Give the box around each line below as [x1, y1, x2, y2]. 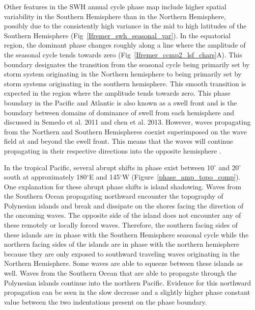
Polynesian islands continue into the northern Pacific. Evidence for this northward [4, 277, 251, 287]
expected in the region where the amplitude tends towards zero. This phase [4, 88, 230, 98]
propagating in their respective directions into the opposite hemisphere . [4, 145, 221, 155]
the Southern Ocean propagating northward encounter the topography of [4, 191, 224, 201]
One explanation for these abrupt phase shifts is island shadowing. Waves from [4, 181, 241, 191]
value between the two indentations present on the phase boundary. [4, 296, 207, 307]
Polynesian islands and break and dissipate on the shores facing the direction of [4, 200, 244, 210]
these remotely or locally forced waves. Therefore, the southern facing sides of [4, 220, 238, 230]
